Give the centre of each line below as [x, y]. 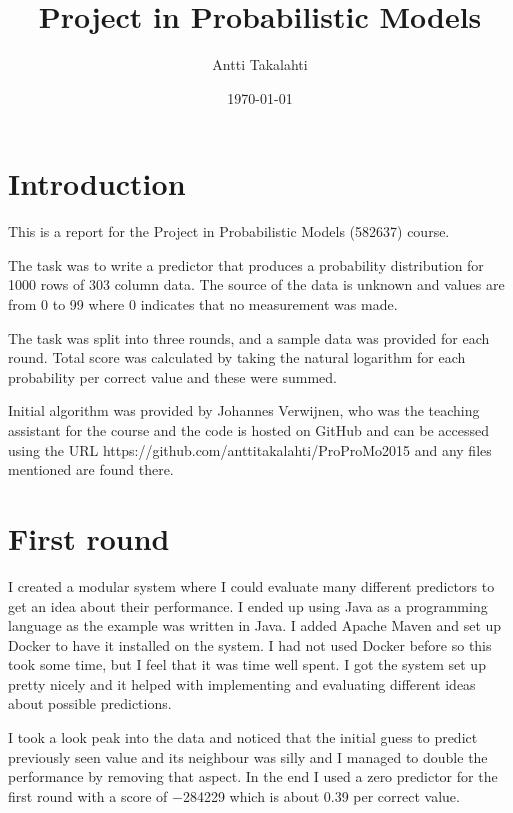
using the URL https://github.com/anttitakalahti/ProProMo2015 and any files [250, 449]
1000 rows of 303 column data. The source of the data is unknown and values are [256, 284]
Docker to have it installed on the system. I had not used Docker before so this [250, 644]
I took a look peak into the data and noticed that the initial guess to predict [243, 737]
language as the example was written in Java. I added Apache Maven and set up [255, 625]
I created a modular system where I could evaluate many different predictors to [251, 585]
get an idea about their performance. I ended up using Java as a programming [248, 605]
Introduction [97, 183]
